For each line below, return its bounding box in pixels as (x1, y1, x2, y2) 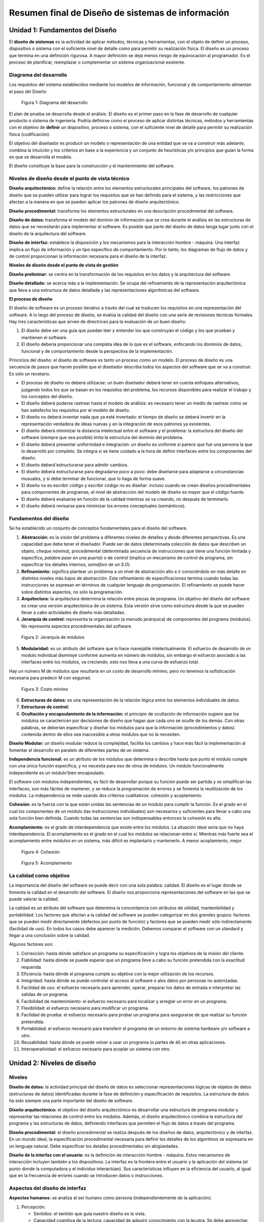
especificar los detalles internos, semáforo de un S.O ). (21, 562, 132, 567)
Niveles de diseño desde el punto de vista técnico (9, 175, 130, 182)
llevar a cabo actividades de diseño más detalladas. (21, 610, 126, 615)
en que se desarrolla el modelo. (9, 154, 73, 160)
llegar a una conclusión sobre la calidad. (9, 933, 90, 938)
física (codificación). (9, 131, 51, 137)
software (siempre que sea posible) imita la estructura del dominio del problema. (21, 435, 184, 440)
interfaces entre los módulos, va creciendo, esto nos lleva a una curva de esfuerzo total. (21, 659, 199, 665)
